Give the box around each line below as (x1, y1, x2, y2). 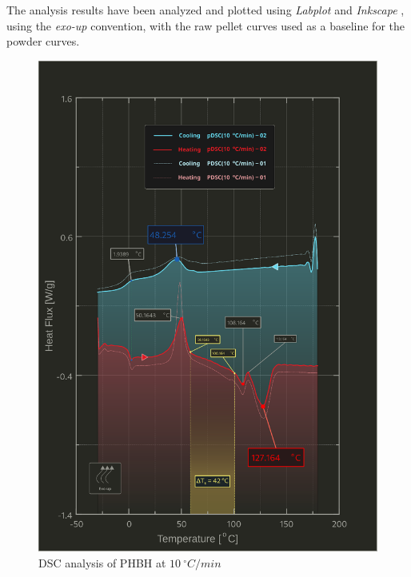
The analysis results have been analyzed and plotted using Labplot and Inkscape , (6, 2, 405, 18)
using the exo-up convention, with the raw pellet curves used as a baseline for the (6, 17, 405, 34)
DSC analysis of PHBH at (38, 554, 166, 571)
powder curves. (6, 33, 80, 50)
